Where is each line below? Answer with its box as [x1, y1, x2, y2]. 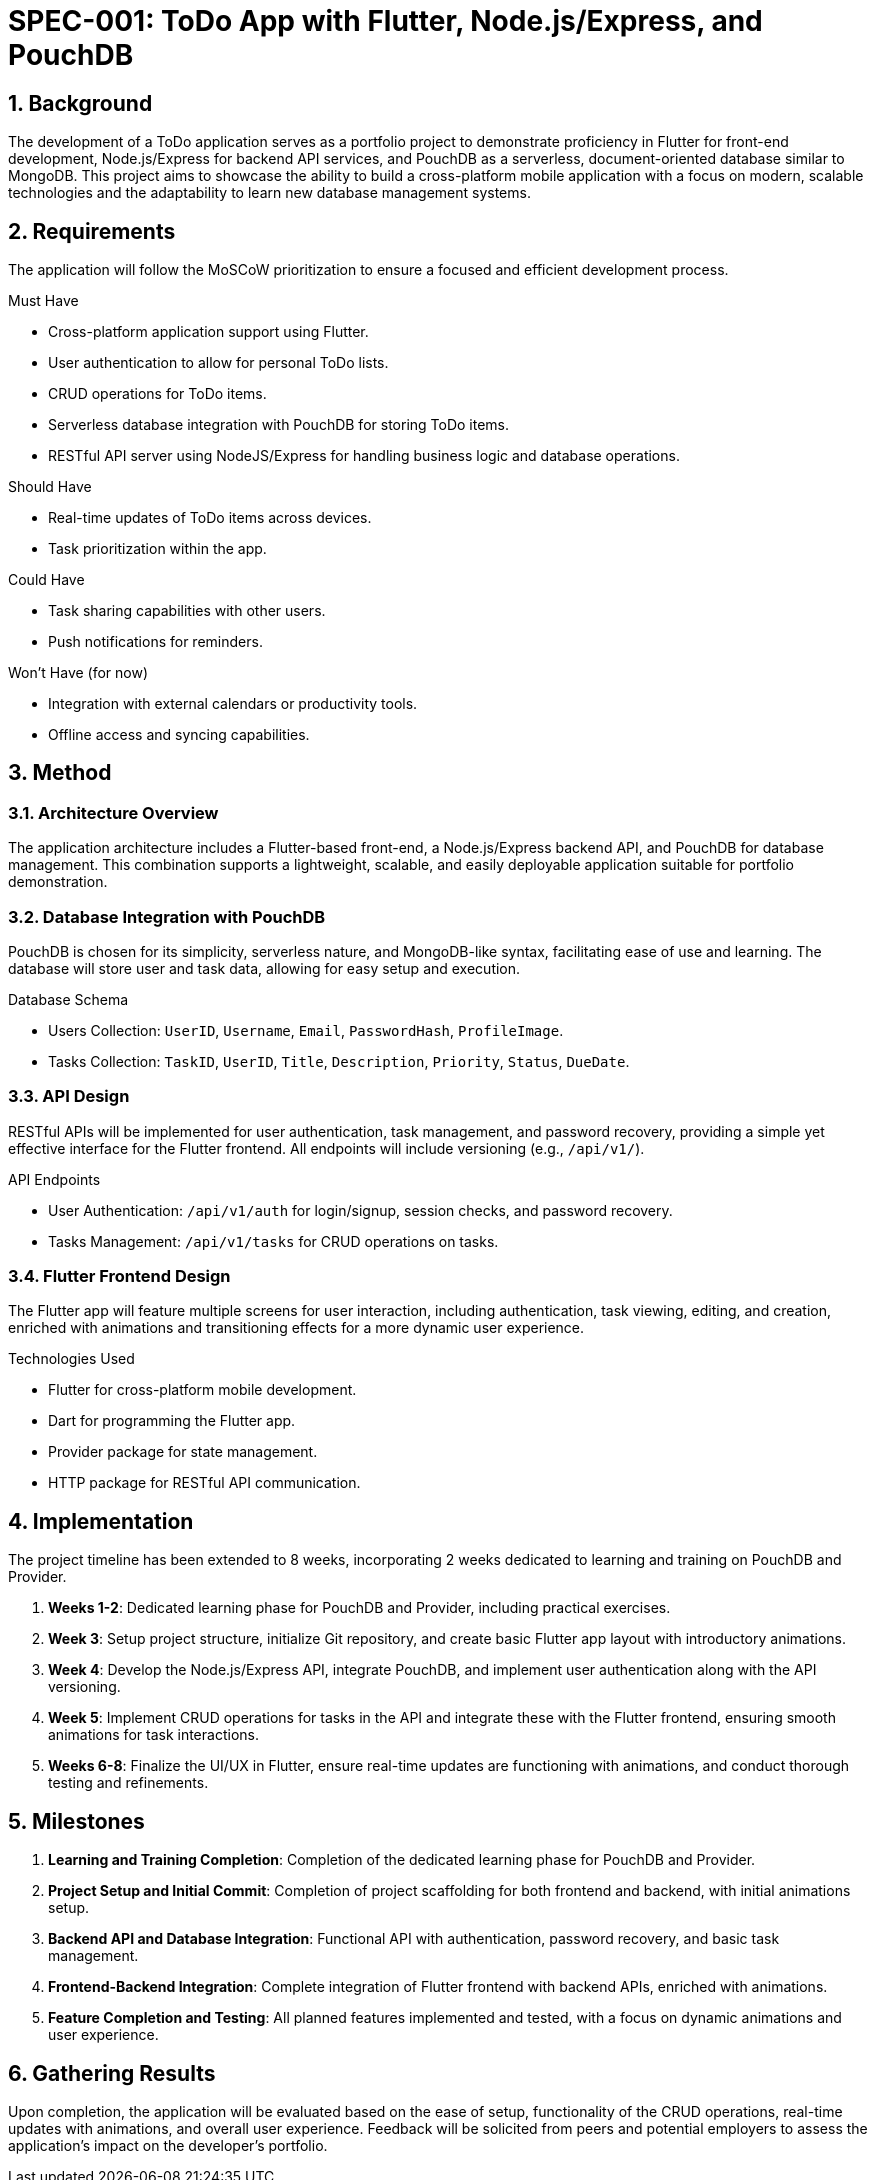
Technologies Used [8, 1350, 135, 1368]
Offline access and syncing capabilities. [48, 726, 310, 744]
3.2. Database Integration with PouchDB [8, 906, 326, 927]
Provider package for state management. [48, 1443, 318, 1461]
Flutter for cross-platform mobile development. [48, 1381, 357, 1399]
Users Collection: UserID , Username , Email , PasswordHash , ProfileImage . [48, 1021, 564, 1039]
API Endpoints [8, 1170, 101, 1188]
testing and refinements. [48, 1774, 209, 1792]
